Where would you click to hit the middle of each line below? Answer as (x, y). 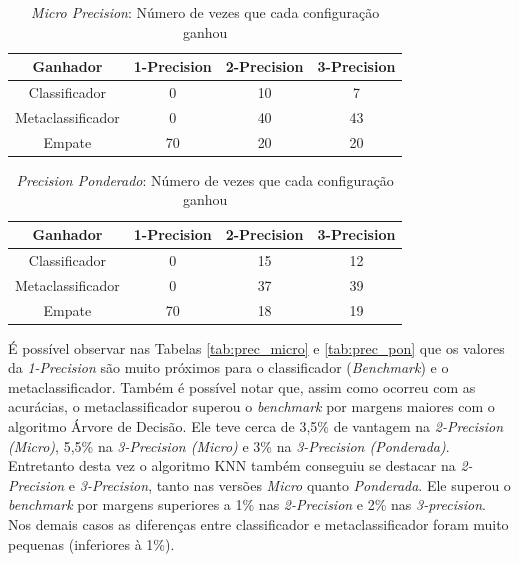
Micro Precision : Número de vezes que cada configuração (205, 12)
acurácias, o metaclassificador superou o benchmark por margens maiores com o (251, 406)
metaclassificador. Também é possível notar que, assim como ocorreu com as (242, 386)
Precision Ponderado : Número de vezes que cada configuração (205, 179)
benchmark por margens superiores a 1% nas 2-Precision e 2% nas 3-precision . (247, 504)
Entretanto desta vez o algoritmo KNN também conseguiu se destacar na (232, 465)
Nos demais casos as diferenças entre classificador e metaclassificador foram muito (258, 523)
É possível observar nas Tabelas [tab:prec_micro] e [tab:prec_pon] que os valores (256, 347)
